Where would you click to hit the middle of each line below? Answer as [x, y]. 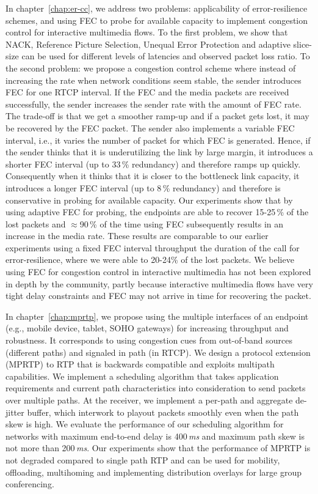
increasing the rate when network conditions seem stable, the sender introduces [154, 80]
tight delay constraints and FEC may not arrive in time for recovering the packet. [158, 296]
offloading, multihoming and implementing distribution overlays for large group [154, 472]
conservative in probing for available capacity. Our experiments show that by [149, 200]
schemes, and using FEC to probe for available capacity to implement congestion [157, 20]
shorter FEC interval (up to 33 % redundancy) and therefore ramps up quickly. [153, 164]
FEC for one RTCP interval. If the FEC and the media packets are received [147, 92]
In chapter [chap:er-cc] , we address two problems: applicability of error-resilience [157, 8]
